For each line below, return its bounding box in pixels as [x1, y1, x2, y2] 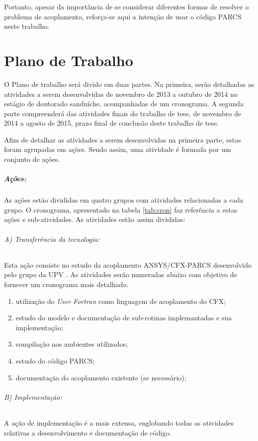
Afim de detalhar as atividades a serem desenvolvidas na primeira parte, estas [4, 134, 241, 145]
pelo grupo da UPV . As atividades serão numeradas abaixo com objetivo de [4, 269, 237, 280]
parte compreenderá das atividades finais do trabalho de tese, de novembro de [4, 108, 241, 118]
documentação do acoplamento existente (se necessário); [15, 372, 186, 382]
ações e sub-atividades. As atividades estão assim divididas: [4, 214, 185, 224]
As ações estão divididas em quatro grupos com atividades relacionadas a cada [4, 195, 244, 205]
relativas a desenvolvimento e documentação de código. [4, 427, 172, 438]
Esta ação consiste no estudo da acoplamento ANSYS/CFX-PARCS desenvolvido [4, 259, 252, 270]
